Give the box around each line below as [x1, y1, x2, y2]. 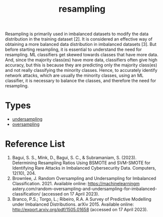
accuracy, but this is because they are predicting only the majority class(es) [5, 62, 158, 68]
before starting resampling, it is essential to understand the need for [5, 46, 142, 52]
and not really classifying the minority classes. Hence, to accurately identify [5, 67, 158, 73]
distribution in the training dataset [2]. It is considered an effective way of [5, 36, 153, 42]
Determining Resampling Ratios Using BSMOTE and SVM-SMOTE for [12, 160, 150, 166]
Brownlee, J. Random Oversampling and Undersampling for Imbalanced [12, 175, 156, 181]
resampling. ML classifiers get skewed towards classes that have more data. [5, 52, 159, 58]
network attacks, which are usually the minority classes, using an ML [5, 72, 144, 79]
